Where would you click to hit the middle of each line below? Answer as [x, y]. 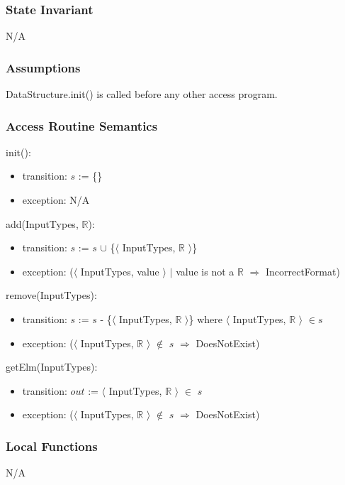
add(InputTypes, [42, 223]
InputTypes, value [120, 271]
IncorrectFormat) [302, 271]
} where [205, 319]
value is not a [205, 271]
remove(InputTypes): [51, 295]
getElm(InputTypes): [52, 367]
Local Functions [52, 446]
